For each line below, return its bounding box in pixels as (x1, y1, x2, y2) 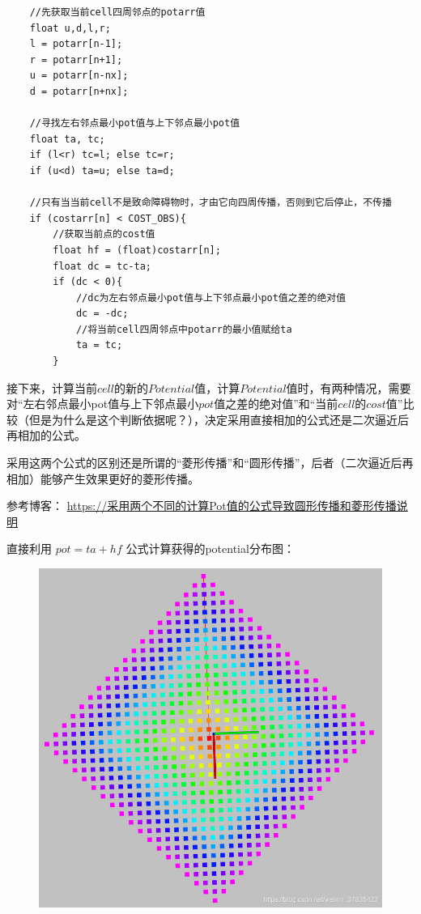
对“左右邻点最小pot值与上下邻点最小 (6, 395, 199, 412)
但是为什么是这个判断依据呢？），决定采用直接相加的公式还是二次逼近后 (28, 410, 409, 427)
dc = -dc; (75, 308, 129, 320)
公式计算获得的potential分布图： (125, 540, 295, 557)
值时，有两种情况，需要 (286, 379, 411, 396)
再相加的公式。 (6, 427, 86, 444)
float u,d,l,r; (29, 22, 111, 34)
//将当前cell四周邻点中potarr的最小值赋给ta (75, 323, 292, 335)
